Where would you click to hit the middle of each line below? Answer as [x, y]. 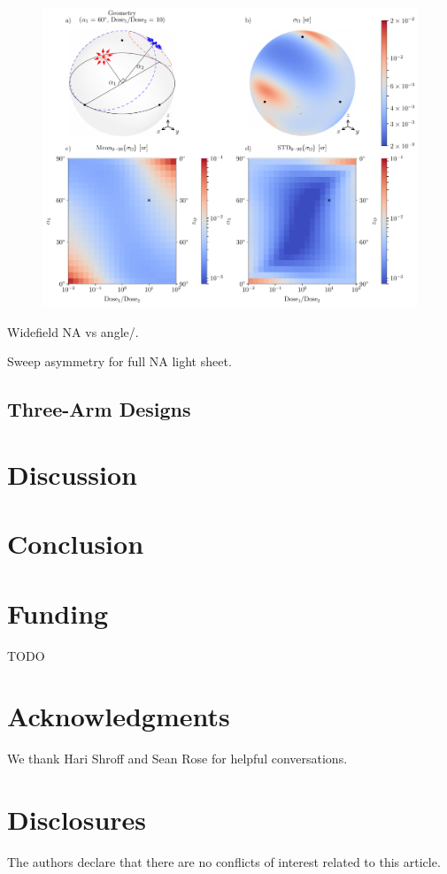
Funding [58, 613]
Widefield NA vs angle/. [73, 331]
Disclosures [77, 820]
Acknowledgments [119, 716]
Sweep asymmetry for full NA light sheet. [119, 361]
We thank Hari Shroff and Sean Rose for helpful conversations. [177, 759]
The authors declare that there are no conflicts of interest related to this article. [224, 861]
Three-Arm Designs [99, 409]
